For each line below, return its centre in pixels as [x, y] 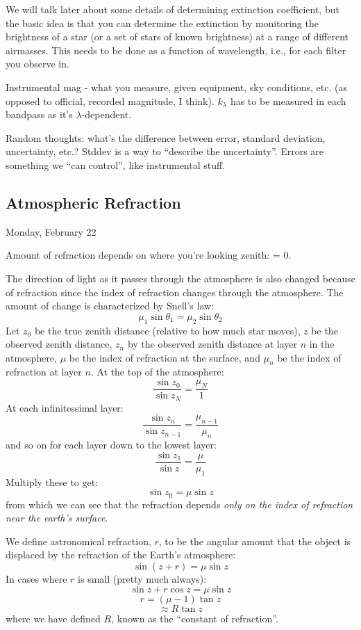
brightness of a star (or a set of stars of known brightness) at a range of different [177, 37]
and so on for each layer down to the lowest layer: [111, 445]
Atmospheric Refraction [93, 202]
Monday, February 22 [51, 231]
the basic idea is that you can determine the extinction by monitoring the [162, 23]
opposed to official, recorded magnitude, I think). [110, 100]
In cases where [36, 578]
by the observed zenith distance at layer [212, 344]
